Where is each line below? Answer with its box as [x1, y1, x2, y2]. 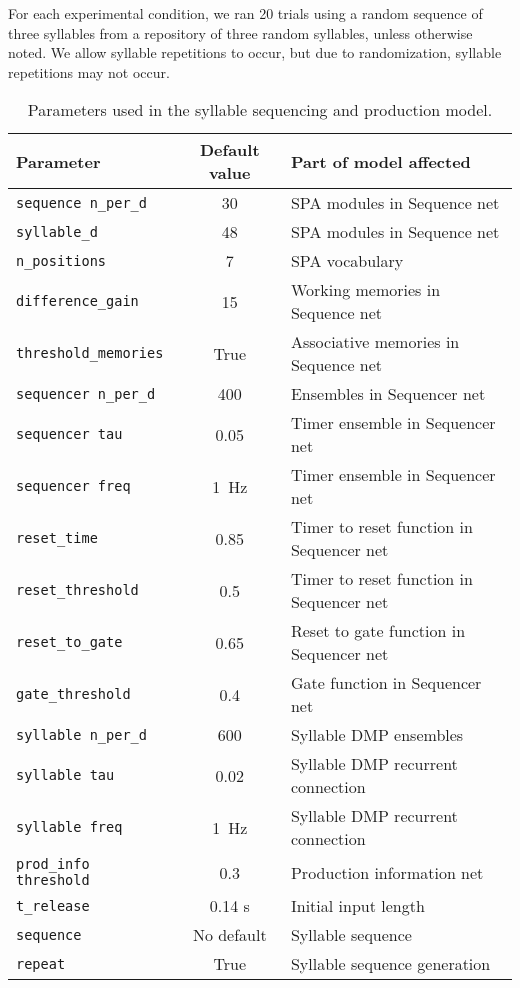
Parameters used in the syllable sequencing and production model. [27, 98, 493, 122]
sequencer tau [16, 426, 123, 443]
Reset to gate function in [290, 619, 466, 643]
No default [192, 923, 267, 947]
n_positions [16, 252, 107, 269]
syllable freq [16, 819, 123, 836]
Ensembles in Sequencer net [290, 382, 486, 406]
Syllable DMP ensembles [290, 723, 464, 747]
